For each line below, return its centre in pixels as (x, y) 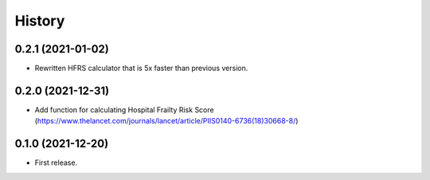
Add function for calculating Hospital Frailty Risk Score (124, 110)
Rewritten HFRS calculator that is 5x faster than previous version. (141, 68)
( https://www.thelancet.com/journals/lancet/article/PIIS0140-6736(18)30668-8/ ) (166, 121)
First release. (56, 162)
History (40, 21)
